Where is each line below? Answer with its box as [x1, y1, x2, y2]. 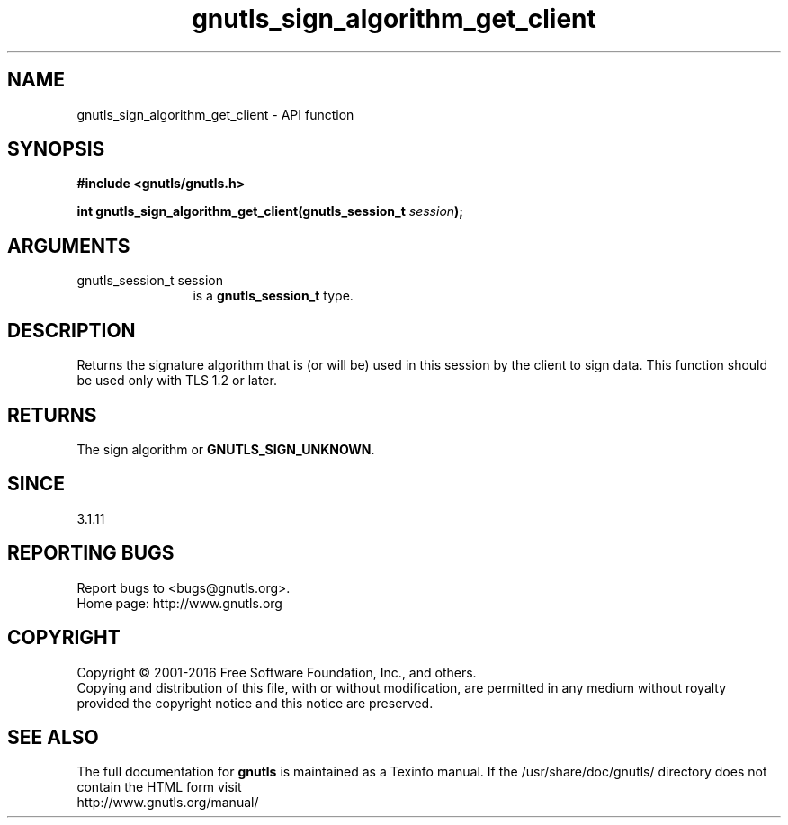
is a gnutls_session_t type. [193, 288, 354, 304]
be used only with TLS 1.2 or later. [76, 372, 277, 389]
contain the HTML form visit [76, 779, 242, 795]
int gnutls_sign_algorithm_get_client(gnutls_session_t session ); [76, 203, 464, 220]
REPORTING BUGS [7, 542, 175, 565]
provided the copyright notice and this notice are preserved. [76, 695, 434, 711]
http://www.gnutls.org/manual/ [76, 794, 259, 811]
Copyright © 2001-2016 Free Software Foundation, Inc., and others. [76, 664, 477, 680]
